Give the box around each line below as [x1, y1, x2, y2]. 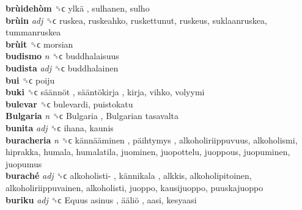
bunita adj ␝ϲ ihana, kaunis [6, 121, 114, 134]
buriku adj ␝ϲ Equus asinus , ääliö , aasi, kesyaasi [6, 193, 197, 206]
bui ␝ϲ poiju [6, 73, 55, 86]
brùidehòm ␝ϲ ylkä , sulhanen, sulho [6, 2, 150, 14]
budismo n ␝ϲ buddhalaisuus [6, 49, 119, 62]
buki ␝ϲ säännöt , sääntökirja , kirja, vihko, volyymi [6, 85, 205, 98]
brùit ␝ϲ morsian [6, 37, 73, 50]
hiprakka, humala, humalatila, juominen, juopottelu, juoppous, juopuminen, [6, 145, 290, 158]
